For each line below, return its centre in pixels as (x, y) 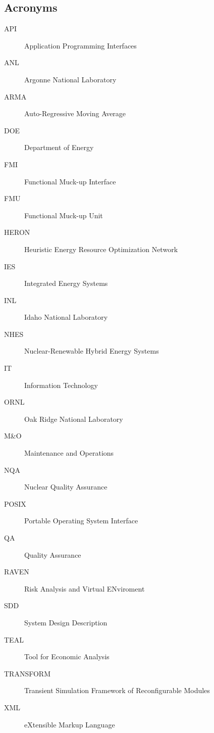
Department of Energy (59, 147)
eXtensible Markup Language (70, 724)
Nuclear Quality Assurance (66, 487)
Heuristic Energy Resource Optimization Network (101, 249)
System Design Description (66, 622)
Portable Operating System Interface (81, 521)
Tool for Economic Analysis (67, 656)
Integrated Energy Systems (66, 283)
